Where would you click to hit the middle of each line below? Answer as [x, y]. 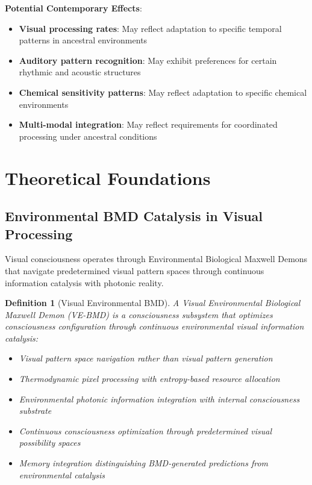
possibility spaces [50, 443]
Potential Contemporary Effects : [73, 8]
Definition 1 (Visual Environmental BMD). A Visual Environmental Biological [153, 303]
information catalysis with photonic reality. [84, 282]
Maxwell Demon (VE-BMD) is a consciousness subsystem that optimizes [139, 314]
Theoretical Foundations [108, 177]
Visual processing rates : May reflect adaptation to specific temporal [150, 28]
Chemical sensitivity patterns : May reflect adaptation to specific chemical [163, 92]
